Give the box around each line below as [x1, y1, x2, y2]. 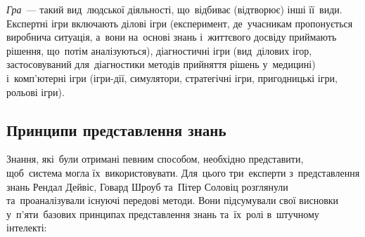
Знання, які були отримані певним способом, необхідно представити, [6, 151, 304, 166]
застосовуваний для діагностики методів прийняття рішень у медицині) [6, 57, 316, 72]
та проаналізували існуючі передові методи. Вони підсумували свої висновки [6, 193, 339, 208]
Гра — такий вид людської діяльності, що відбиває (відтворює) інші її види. [6, 2, 342, 16]
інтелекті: [6, 220, 47, 235]
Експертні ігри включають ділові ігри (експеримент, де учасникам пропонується [6, 15, 353, 30]
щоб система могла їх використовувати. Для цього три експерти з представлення [6, 165, 360, 180]
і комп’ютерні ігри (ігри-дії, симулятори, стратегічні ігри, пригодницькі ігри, [6, 70, 338, 85]
